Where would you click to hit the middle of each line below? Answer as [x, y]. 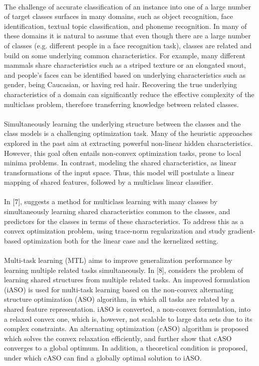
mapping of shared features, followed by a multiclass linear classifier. [109, 182]
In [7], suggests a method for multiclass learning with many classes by [111, 201]
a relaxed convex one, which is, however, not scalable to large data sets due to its [128, 318]
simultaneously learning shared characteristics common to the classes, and [117, 211]
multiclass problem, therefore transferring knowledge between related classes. [122, 104]
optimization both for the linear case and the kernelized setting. [121, 240]
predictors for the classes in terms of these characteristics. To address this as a [124, 221]
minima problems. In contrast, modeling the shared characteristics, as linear [120, 163]
